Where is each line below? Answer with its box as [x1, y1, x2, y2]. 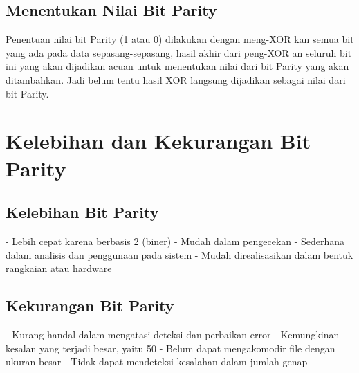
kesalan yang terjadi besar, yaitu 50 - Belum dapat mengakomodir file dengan [6, 340, 335, 355]
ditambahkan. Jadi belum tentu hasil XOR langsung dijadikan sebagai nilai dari [6, 72, 346, 87]
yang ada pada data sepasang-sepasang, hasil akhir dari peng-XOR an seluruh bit [6, 45, 352, 60]
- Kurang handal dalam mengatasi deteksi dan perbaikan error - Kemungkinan [6, 327, 340, 341]
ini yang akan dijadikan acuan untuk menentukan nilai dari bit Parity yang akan [6, 59, 349, 73]
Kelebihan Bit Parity [6, 201, 159, 223]
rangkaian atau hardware [6, 261, 112, 275]
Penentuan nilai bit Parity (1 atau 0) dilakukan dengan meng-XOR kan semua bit [6, 32, 354, 46]
